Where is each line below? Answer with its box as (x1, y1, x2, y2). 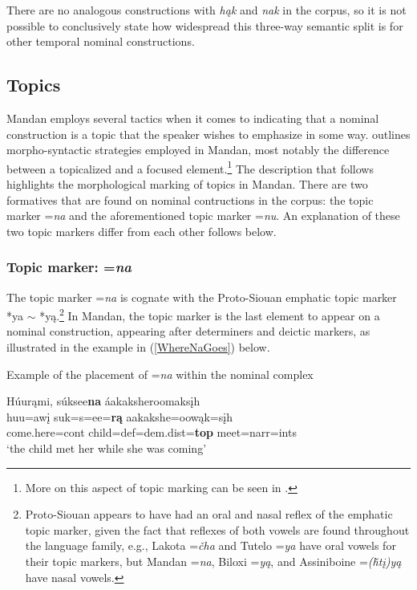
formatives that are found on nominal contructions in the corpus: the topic (6, 191, 374, 208)
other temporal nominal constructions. (6, 33, 195, 50)
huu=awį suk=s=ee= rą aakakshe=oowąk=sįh (6, 408, 233, 425)
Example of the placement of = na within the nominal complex (6, 365, 314, 382)
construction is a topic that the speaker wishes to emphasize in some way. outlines (6, 125, 411, 142)
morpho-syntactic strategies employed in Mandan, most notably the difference (6, 141, 390, 158)
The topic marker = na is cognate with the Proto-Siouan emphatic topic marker (6, 288, 397, 305)
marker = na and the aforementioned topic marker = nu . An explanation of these (6, 207, 400, 224)
